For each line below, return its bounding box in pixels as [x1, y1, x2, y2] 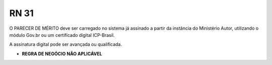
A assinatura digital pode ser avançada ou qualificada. [9, 41, 122, 47]
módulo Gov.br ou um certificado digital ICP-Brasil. [9, 32, 115, 38]
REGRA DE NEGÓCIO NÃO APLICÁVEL [22, 50, 103, 56]
